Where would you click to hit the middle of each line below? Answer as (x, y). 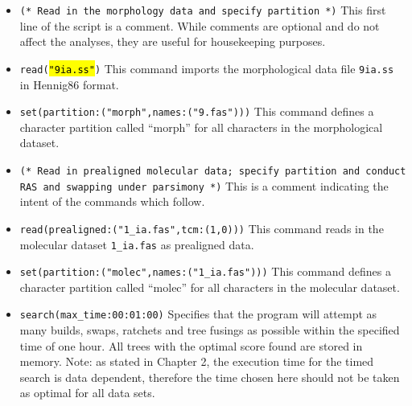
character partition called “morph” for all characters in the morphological (201, 127)
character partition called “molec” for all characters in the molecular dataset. (210, 287)
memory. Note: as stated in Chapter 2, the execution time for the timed (197, 361)
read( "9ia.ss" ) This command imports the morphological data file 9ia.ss (207, 68)
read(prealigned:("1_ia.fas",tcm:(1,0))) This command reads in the (202, 228)
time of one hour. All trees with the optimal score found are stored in (191, 345)
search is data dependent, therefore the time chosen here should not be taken (210, 377)
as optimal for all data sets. (87, 393)
